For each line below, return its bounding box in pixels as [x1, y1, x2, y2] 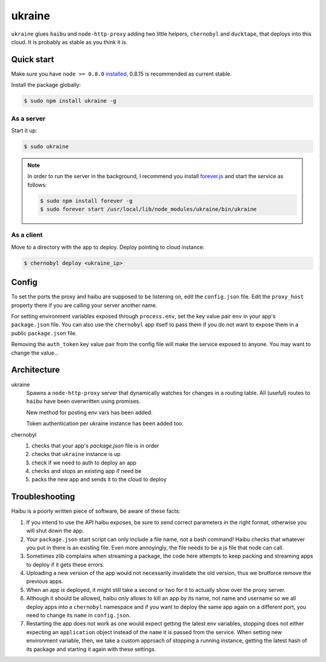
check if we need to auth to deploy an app [31, 459, 137, 466]
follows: [27, 181, 47, 188]
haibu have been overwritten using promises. [26, 397, 141, 405]
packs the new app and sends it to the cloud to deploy [31, 476, 167, 483]
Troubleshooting [11, 492, 75, 502]
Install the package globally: [11, 82, 81, 89]
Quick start [11, 54, 54, 65]
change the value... [11, 349, 59, 356]
